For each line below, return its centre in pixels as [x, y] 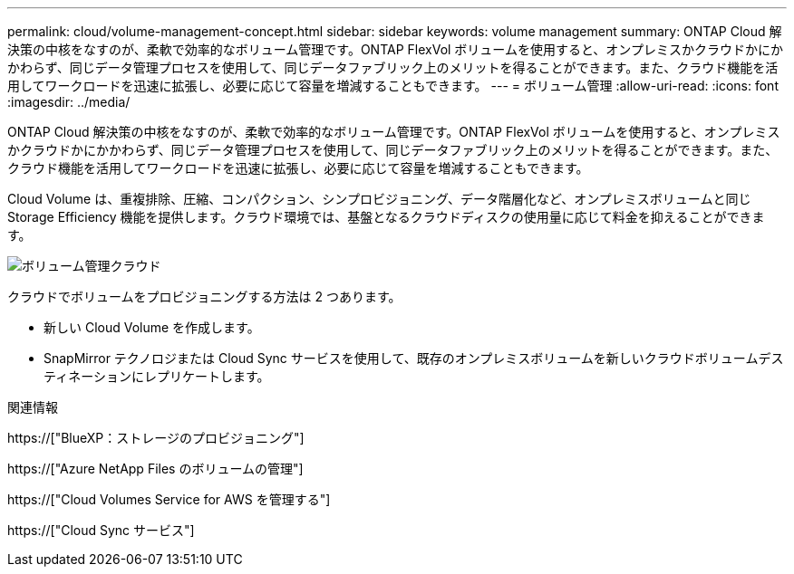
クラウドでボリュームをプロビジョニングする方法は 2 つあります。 [204, 297]
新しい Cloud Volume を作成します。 [152, 327]
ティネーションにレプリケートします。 [157, 376]
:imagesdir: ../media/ [69, 102]
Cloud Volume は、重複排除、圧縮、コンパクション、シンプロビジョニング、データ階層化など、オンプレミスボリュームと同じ [379, 199]
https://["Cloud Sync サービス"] [101, 530]
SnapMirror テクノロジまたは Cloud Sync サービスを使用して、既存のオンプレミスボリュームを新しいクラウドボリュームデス [414, 358]
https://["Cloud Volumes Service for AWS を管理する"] [169, 499]
